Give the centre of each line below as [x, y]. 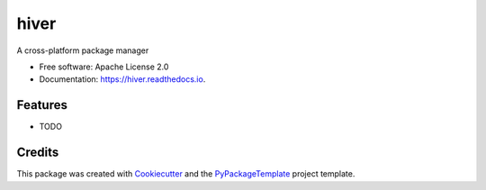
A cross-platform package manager [83, 50]
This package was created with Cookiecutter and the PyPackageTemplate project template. [186, 174]
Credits [38, 153]
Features [42, 105]
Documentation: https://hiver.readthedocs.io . [122, 79]
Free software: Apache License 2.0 [104, 67]
